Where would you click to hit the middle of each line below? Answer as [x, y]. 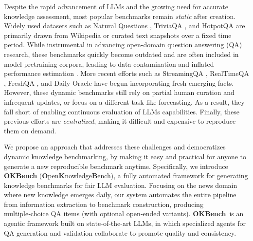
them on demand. [30, 130]
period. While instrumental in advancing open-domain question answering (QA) [123, 45]
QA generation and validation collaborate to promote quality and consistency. [120, 232]
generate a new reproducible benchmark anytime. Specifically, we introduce [116, 166]
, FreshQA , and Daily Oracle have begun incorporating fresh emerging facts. [119, 83]
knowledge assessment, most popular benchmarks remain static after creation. [120, 16]
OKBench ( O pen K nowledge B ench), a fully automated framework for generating [126, 176]
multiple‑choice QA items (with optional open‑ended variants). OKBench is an [124, 213]
